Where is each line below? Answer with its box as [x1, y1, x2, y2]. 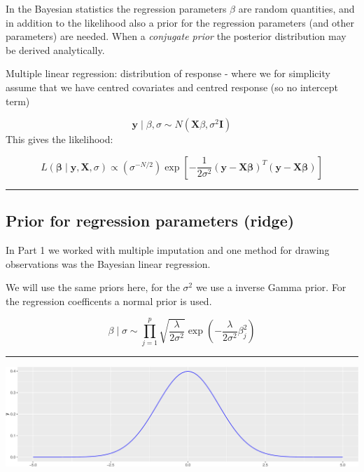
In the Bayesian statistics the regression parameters [6, 1, 227, 15]
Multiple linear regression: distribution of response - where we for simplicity [6, 66, 330, 81]
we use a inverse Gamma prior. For [195, 280, 346, 295]
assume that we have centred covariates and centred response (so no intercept [6, 79, 339, 94]
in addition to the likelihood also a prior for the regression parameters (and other [6, 15, 355, 29]
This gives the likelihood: [6, 132, 113, 147]
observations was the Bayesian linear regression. [6, 256, 211, 271]
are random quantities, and [238, 1, 355, 15]
